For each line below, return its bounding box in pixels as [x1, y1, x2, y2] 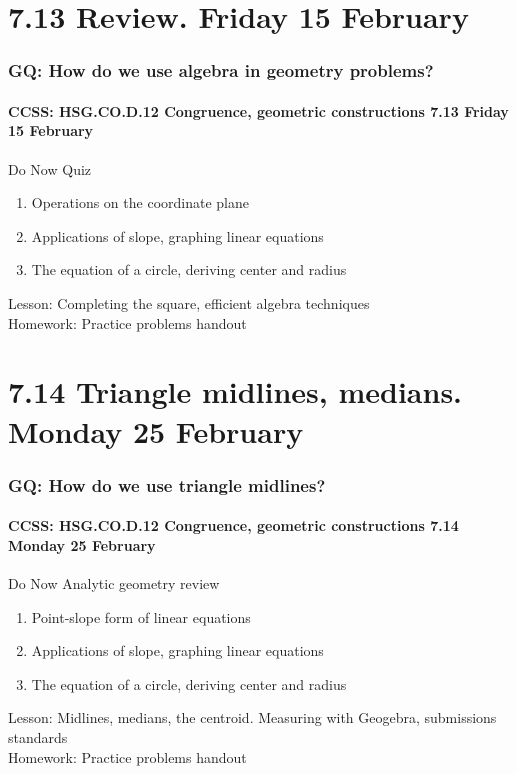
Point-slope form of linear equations [31, 606, 251, 627]
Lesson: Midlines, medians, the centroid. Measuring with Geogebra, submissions [8, 707, 497, 728]
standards [8, 726, 68, 747]
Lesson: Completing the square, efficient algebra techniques [8, 292, 370, 313]
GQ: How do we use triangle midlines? [8, 472, 326, 497]
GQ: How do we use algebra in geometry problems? [8, 58, 434, 83]
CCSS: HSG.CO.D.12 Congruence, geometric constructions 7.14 [8, 515, 459, 536]
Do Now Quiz [8, 158, 92, 179]
